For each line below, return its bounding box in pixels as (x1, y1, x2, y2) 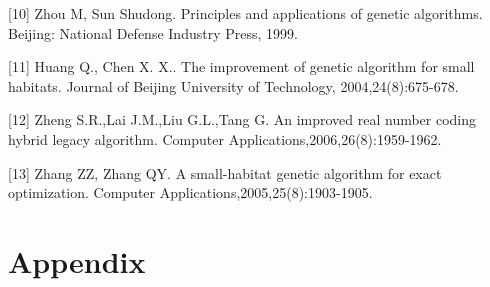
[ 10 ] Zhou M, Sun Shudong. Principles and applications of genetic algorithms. (8, 3, 483, 23)
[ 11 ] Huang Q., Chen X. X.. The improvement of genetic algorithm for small (8, 56, 475, 77)
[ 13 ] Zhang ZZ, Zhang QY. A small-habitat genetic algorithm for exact (8, 162, 442, 183)
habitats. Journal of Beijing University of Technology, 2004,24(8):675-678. (8, 75, 459, 96)
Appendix (8, 240, 146, 281)
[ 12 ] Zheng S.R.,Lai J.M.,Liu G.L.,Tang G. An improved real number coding (8, 109, 477, 130)
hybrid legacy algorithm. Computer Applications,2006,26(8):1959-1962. (8, 128, 442, 149)
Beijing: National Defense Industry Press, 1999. (8, 22, 298, 43)
